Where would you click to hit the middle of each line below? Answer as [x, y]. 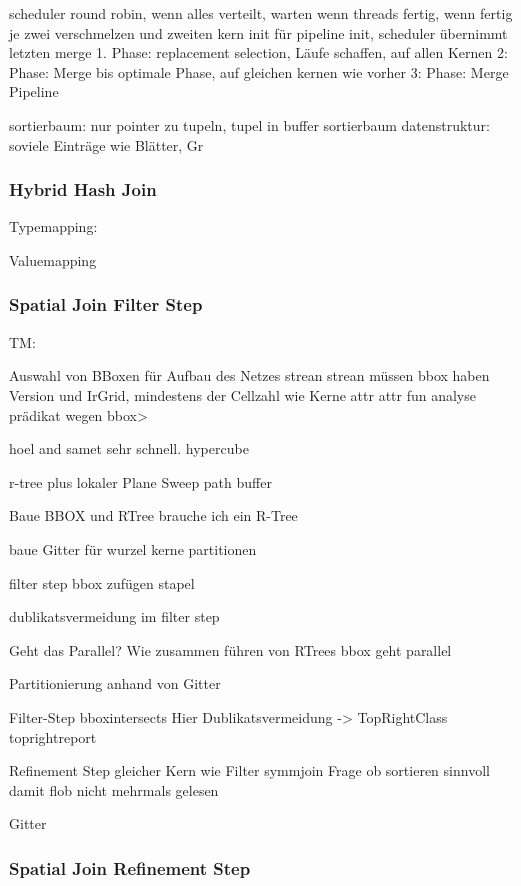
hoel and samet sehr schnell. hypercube [129, 448]
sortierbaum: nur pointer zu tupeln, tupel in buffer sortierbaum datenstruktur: [249, 124]
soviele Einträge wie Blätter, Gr [106, 144]
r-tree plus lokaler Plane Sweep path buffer [140, 481]
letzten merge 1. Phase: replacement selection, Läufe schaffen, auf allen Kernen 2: [258, 52]
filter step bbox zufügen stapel [102, 582]
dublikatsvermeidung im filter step [114, 616]
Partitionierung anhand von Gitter [115, 683]
